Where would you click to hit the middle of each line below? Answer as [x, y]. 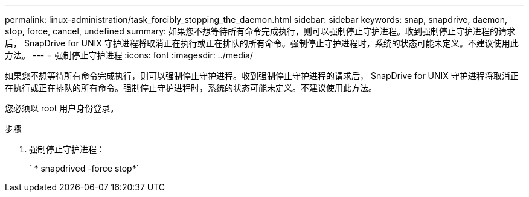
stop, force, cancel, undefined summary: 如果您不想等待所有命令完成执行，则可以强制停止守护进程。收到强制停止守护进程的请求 [260, 31]
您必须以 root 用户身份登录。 [62, 108]
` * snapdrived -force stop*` [84, 168]
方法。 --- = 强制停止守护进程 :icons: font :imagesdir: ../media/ [129, 55]
